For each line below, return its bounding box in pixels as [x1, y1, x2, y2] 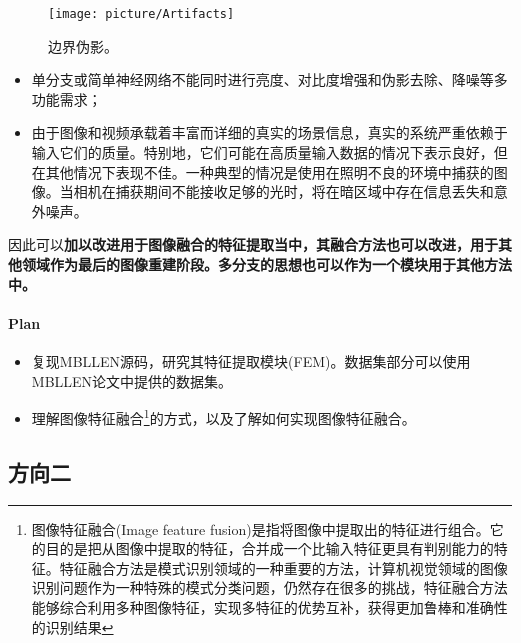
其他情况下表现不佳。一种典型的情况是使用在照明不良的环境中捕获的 [45, 161, 494, 182]
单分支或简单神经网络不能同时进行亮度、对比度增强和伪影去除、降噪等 [31, 69, 494, 90]
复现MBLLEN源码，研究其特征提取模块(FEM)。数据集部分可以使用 [31, 350, 471, 371]
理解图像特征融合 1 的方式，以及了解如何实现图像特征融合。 [31, 405, 416, 428]
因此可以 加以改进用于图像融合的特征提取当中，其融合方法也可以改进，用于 [8, 234, 498, 255]
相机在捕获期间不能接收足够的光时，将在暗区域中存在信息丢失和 [73, 181, 494, 202]
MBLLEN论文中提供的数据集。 [31, 370, 233, 391]
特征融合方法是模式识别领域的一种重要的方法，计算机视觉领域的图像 [59, 557, 508, 578]
